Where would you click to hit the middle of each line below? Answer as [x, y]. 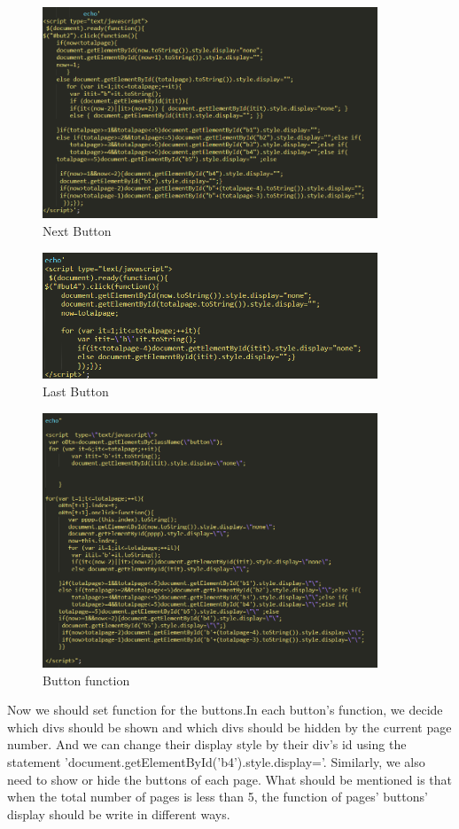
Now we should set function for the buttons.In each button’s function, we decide [225, 710]
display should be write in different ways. [119, 813]
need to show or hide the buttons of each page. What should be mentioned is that [230, 779]
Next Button [77, 231]
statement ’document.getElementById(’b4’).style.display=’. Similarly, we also [216, 762]
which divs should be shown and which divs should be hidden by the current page [229, 727]
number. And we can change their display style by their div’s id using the [207, 744]
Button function [86, 680]
